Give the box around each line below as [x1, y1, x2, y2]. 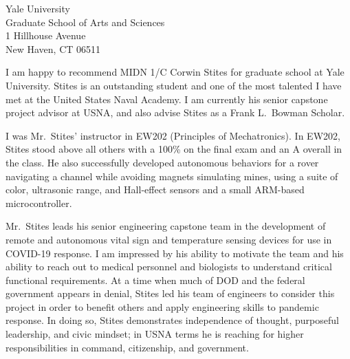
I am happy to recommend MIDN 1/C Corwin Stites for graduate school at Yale [6, 65, 344, 79]
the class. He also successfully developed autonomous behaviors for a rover [6, 155, 319, 169]
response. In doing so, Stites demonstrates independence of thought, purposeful [6, 313, 339, 327]
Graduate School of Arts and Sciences [6, 14, 165, 29]
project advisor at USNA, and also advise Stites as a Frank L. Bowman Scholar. [6, 105, 345, 120]
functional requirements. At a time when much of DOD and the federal [6, 272, 305, 287]
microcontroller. [6, 195, 72, 210]
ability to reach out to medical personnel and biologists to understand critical [6, 259, 332, 274]
